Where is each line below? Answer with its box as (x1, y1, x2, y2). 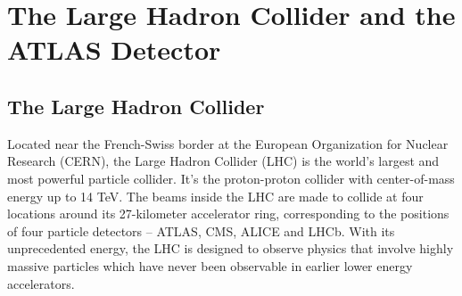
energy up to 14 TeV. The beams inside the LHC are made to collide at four (7, 186, 424, 205)
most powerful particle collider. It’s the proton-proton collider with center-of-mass (7, 169, 455, 187)
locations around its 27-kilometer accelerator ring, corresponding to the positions (7, 204, 450, 223)
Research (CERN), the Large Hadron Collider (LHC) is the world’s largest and (7, 152, 440, 170)
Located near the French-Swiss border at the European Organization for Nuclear (7, 134, 449, 152)
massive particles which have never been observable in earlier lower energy (7, 256, 413, 275)
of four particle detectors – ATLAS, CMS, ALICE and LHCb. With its (7, 221, 395, 240)
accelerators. (7, 274, 75, 292)
